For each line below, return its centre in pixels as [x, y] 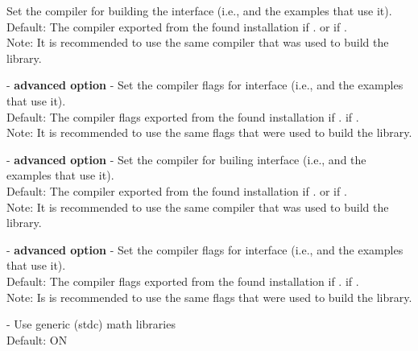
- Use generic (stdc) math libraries [91, 324]
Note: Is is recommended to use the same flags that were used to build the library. [209, 297]
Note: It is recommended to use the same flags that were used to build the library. [209, 132]
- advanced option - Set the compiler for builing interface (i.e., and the [186, 159]
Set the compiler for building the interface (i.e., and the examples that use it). [199, 10]
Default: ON [37, 339]
